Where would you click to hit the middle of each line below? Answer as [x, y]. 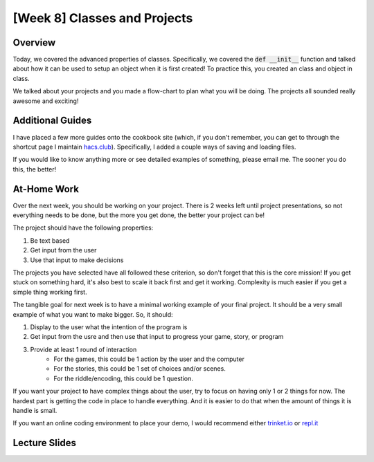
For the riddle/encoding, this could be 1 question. [123, 378]
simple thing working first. [50, 292]
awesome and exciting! [46, 101]
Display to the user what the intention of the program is [109, 327]
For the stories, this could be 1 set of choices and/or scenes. [140, 369]
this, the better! [35, 169]
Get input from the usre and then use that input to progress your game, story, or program [157, 337]
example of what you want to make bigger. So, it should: [93, 314]
